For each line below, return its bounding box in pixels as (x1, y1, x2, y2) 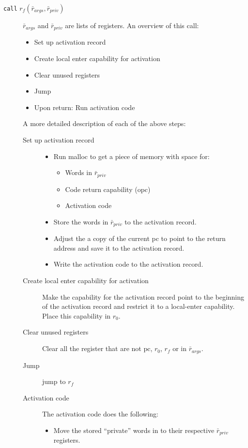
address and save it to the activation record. (53, 242, 185, 253)
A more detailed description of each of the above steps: (23, 118, 186, 128)
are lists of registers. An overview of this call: (65, 20, 199, 30)
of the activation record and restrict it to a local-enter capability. (42, 301, 235, 311)
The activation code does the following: (42, 409, 159, 419)
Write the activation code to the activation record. (53, 259, 203, 269)
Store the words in (53, 216, 108, 226)
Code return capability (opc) (65, 184, 151, 194)
